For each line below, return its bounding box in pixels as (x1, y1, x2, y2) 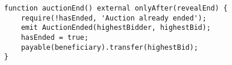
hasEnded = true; (21, 33, 89, 42)
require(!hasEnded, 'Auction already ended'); (21, 13, 207, 22)
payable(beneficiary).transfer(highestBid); (21, 43, 198, 52)
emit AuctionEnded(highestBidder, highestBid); (21, 23, 211, 32)
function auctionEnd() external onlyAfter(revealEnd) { (4, 4, 228, 12)
